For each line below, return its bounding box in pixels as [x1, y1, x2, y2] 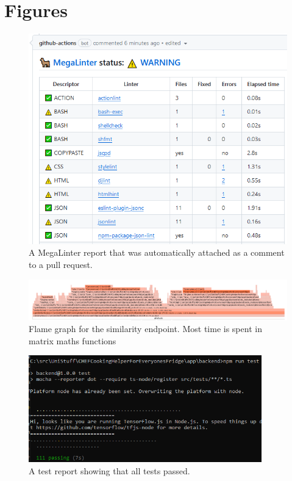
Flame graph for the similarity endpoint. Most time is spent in [29, 322, 262, 335]
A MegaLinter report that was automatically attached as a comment [29, 246, 285, 259]
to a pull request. [29, 258, 93, 270]
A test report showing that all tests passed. [29, 464, 190, 477]
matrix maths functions [29, 334, 116, 347]
